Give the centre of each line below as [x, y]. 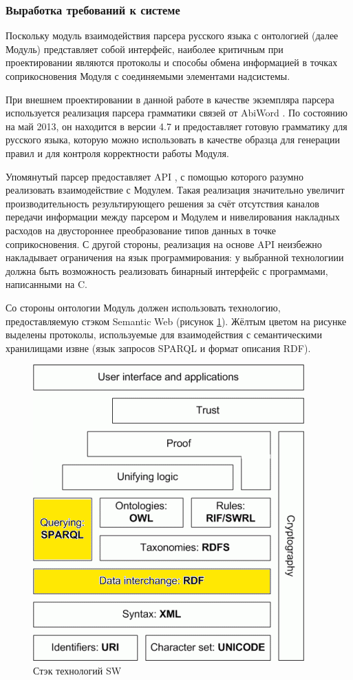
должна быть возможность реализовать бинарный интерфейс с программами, [167, 270]
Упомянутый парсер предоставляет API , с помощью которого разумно [154, 176]
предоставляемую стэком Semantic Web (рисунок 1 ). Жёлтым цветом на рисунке [176, 321]
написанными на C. [46, 284]
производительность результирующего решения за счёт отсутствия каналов [162, 203]
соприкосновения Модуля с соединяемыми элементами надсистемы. [148, 76]
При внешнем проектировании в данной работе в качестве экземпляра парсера [170, 99]
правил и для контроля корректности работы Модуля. [117, 153]
